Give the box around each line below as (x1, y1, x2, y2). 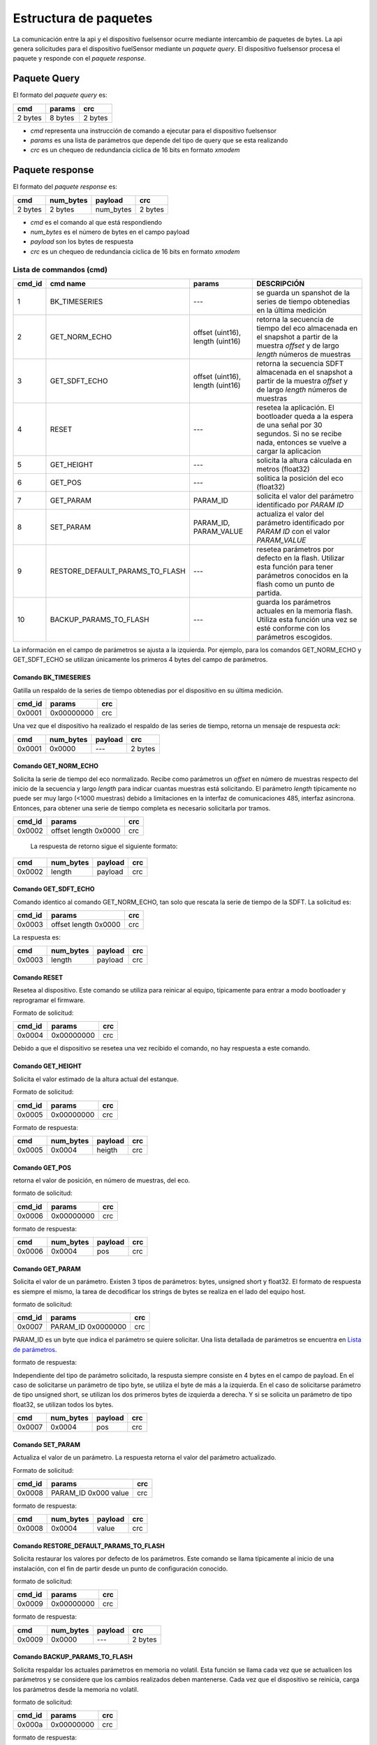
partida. (256, 588, 282, 598)
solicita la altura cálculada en (256, 456, 352, 466)
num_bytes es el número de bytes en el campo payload (30, 228, 190, 237)
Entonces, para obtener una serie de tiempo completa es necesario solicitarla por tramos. (13, 803, 271, 812)
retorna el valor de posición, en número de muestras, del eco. (13, 1176, 191, 1185)
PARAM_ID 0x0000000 (50, 1322, 127, 1332)
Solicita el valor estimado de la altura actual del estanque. (13, 1075, 179, 1083)
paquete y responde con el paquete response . (13, 54, 147, 63)
